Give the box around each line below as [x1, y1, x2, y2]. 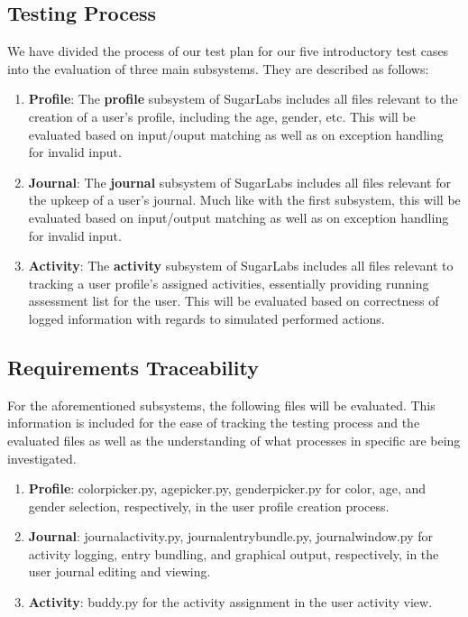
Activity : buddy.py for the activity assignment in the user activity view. [28, 593, 433, 612]
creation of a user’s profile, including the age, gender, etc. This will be [28, 106, 416, 125]
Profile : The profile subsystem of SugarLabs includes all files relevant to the [28, 89, 458, 108]
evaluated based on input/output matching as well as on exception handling [28, 207, 449, 226]
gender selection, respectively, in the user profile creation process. [28, 496, 390, 515]
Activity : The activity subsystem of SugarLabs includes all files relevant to [28, 256, 454, 275]
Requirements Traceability [7, 353, 259, 381]
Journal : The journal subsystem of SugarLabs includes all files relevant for [28, 172, 451, 191]
